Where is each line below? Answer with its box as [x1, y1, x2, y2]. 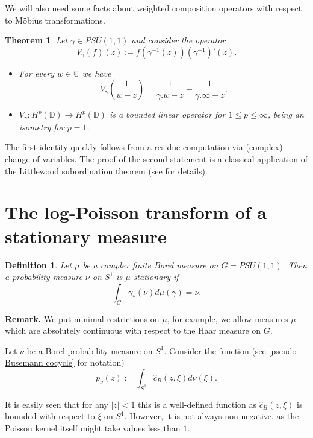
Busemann [5, 356, 43, 369]
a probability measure [5, 270, 82, 283]
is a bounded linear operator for [109, 108, 226, 121]
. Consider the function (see [164, 344, 266, 357]
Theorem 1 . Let [5, 34, 68, 46]
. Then [282, 258, 307, 271]
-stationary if [130, 270, 179, 283]
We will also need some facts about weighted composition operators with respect [5, 2, 302, 14]
